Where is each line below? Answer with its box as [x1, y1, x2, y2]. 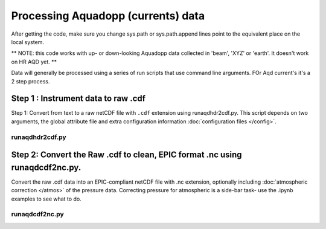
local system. [11, 38, 45, 45]
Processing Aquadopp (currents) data [11, 9, 205, 22]
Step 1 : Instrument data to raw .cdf [11, 94, 146, 104]
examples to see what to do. [11, 195, 81, 202]
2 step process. [11, 77, 50, 85]
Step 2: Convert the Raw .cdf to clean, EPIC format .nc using [11, 150, 242, 160]
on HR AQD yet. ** [11, 58, 57, 65]
